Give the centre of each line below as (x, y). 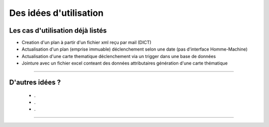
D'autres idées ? (35, 83)
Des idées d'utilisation (57, 13)
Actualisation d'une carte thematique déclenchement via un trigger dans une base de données (119, 56)
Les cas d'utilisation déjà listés (58, 31)
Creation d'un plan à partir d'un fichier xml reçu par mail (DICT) (86, 43)
